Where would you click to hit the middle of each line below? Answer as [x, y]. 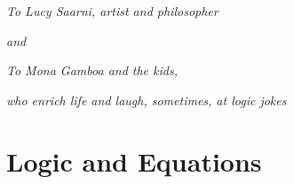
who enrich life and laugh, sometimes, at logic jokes [147, 100]
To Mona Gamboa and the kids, [92, 70]
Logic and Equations [134, 161]
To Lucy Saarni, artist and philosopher [112, 11]
